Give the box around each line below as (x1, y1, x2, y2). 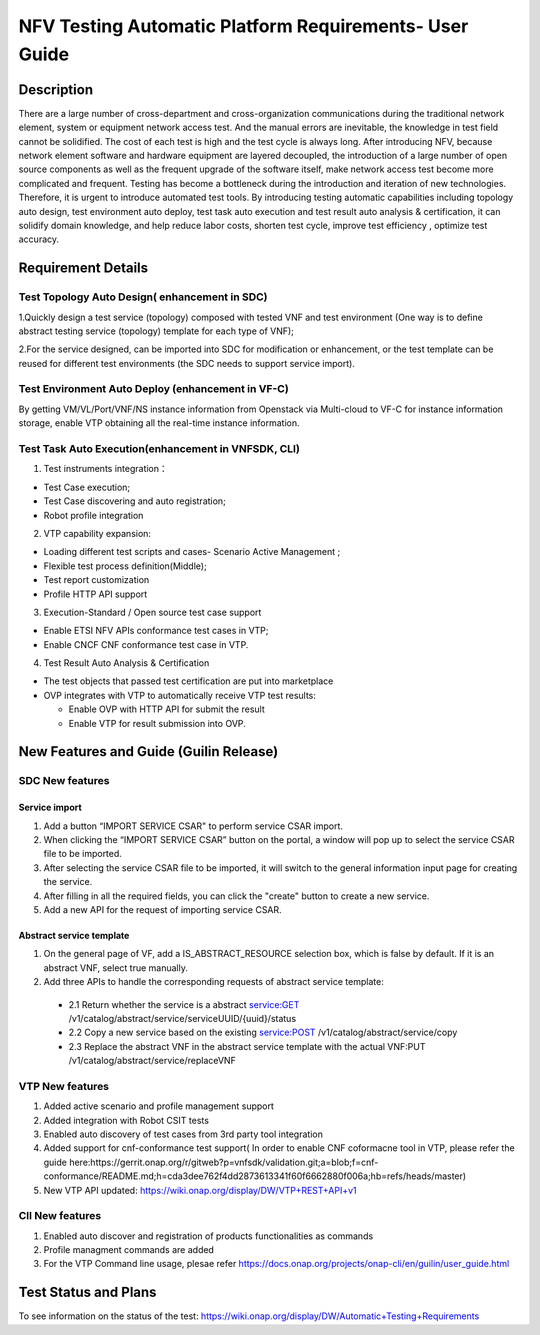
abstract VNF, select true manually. (43, 961, 189, 974)
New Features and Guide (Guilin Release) (18, 743, 279, 760)
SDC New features (18, 774, 110, 788)
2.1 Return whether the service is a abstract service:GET (68, 998, 300, 1010)
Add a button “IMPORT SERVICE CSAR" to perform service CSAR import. (43, 820, 344, 832)
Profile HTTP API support (43, 588, 148, 600)
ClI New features (18, 1209, 102, 1223)
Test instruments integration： (43, 463, 169, 475)
